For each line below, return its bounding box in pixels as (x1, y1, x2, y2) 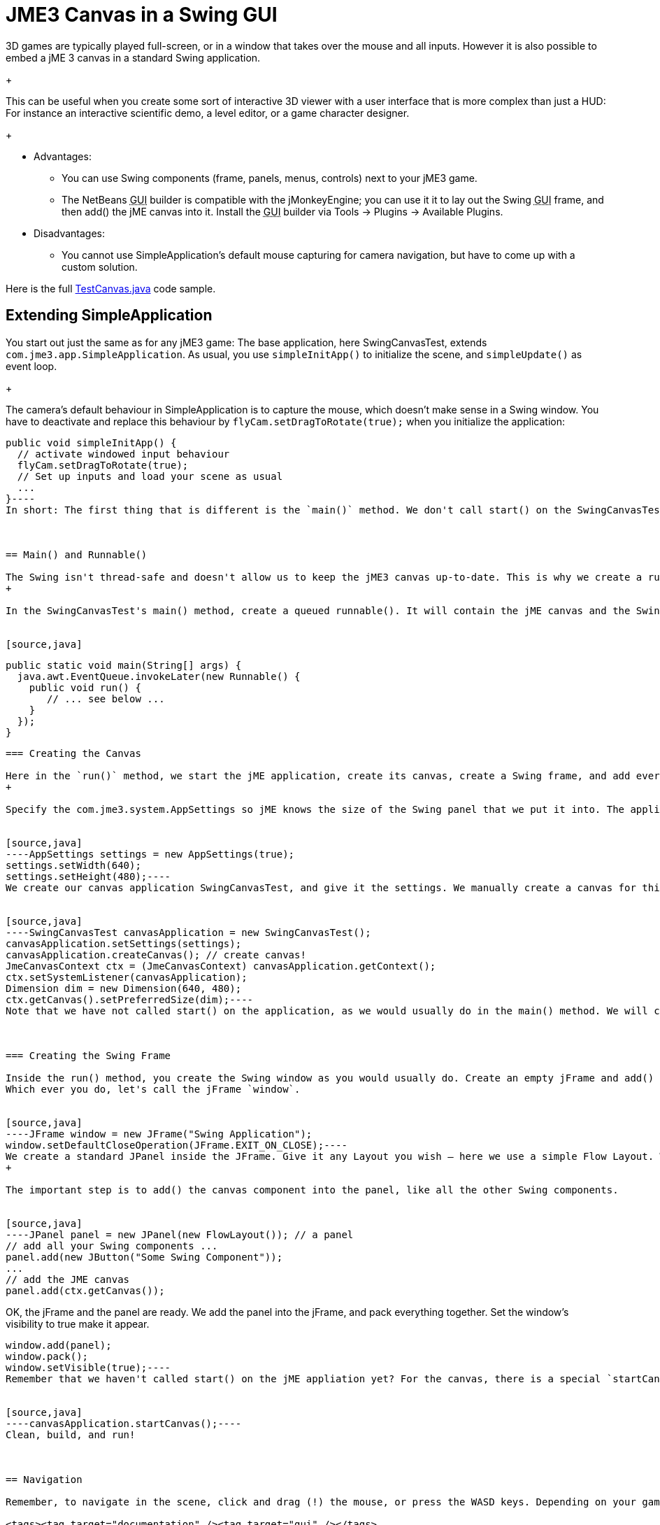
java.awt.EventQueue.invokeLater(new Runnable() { (17, 670, 301, 682)
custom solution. (62, 260, 138, 273)
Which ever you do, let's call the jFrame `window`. (6, 1083, 301, 1095)
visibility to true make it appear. (6, 1317, 150, 1330)
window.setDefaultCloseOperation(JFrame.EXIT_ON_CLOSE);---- (6, 1139, 347, 1151)
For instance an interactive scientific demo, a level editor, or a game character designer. (6, 106, 410, 119)
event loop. (6, 360, 57, 372)
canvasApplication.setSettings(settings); (6, 937, 242, 949)
